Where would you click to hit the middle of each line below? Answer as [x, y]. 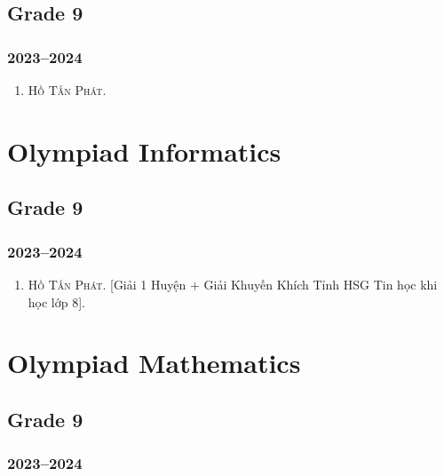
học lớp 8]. [56, 301]
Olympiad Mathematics [154, 363]
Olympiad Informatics [144, 151]
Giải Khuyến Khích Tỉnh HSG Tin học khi [321, 284]
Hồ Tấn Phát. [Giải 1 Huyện [107, 284]
